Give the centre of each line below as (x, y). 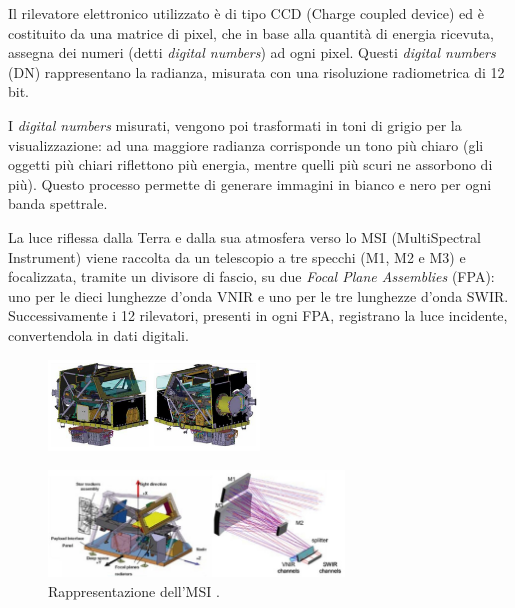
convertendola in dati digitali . (98, 334)
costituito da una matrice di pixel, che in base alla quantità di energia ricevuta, (251, 32)
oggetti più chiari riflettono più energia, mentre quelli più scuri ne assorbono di (250, 164)
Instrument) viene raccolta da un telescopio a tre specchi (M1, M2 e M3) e (237, 256)
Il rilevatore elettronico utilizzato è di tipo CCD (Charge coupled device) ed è (246, 13)
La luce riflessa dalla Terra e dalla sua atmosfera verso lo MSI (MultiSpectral (244, 236)
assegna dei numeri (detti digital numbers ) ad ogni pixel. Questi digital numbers (252, 52)
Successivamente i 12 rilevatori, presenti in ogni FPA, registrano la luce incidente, (258, 315)
